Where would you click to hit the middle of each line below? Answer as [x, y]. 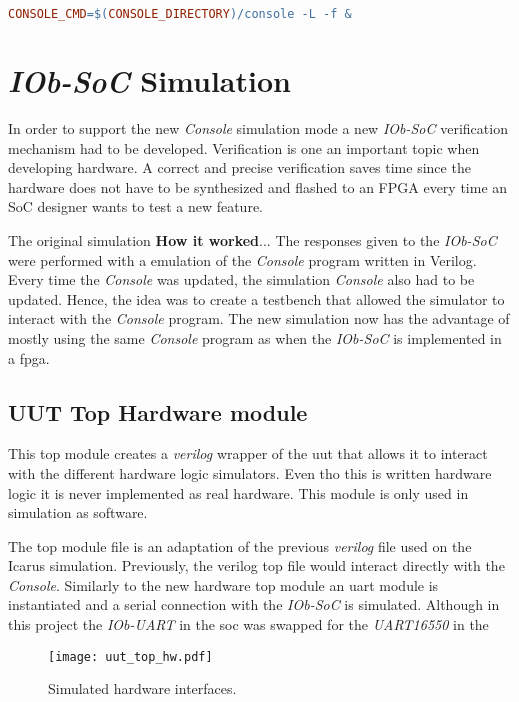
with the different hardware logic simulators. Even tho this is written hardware [250, 472]
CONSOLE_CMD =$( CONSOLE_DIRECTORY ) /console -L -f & [180, 14]
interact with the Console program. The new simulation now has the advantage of [259, 318]
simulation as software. [78, 512]
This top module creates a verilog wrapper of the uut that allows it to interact [248, 453]
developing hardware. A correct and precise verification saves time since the [239, 167]
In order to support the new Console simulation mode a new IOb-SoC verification [258, 128]
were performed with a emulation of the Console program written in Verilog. [242, 259]
